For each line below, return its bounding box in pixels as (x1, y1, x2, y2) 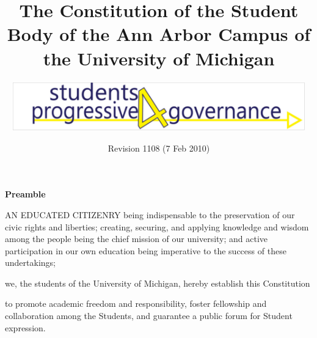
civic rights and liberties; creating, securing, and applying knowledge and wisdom (5, 220, 309, 233)
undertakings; (5, 256, 56, 269)
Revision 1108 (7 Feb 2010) (107, 141, 210, 154)
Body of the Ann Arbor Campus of (7, 21, 311, 46)
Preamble (5, 188, 46, 200)
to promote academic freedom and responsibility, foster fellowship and (5, 297, 267, 310)
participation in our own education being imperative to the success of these (5, 244, 286, 257)
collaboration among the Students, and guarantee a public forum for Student (5, 309, 293, 322)
